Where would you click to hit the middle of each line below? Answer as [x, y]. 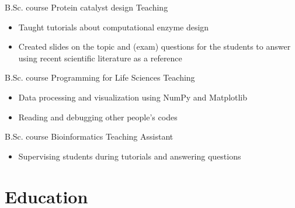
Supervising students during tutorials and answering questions [130, 156]
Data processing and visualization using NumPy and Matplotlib [133, 97]
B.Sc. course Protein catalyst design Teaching [86, 7]
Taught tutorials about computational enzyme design [114, 27]
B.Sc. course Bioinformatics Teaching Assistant [89, 136]
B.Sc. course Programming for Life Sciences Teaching [100, 77]
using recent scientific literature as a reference [100, 58]
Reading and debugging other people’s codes [98, 117]
